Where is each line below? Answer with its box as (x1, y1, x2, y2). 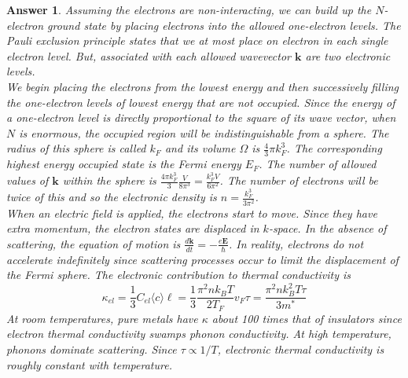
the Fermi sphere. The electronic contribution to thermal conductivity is (6, 266, 351, 283)
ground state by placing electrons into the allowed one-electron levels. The (47, 17, 401, 33)
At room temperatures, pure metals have (6, 310, 198, 326)
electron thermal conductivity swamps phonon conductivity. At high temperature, (6, 325, 391, 342)
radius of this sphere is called (6, 140, 146, 156)
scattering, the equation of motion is (6, 235, 181, 251)
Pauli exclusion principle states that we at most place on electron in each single (6, 32, 388, 49)
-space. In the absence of (268, 220, 387, 237)
